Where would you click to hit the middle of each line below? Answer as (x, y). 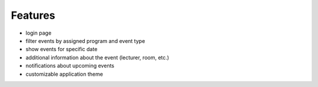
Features (33, 15)
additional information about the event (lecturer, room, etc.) (97, 57)
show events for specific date (62, 49)
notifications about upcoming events (70, 66)
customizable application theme (64, 74)
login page (39, 33)
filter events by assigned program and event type (85, 41)
